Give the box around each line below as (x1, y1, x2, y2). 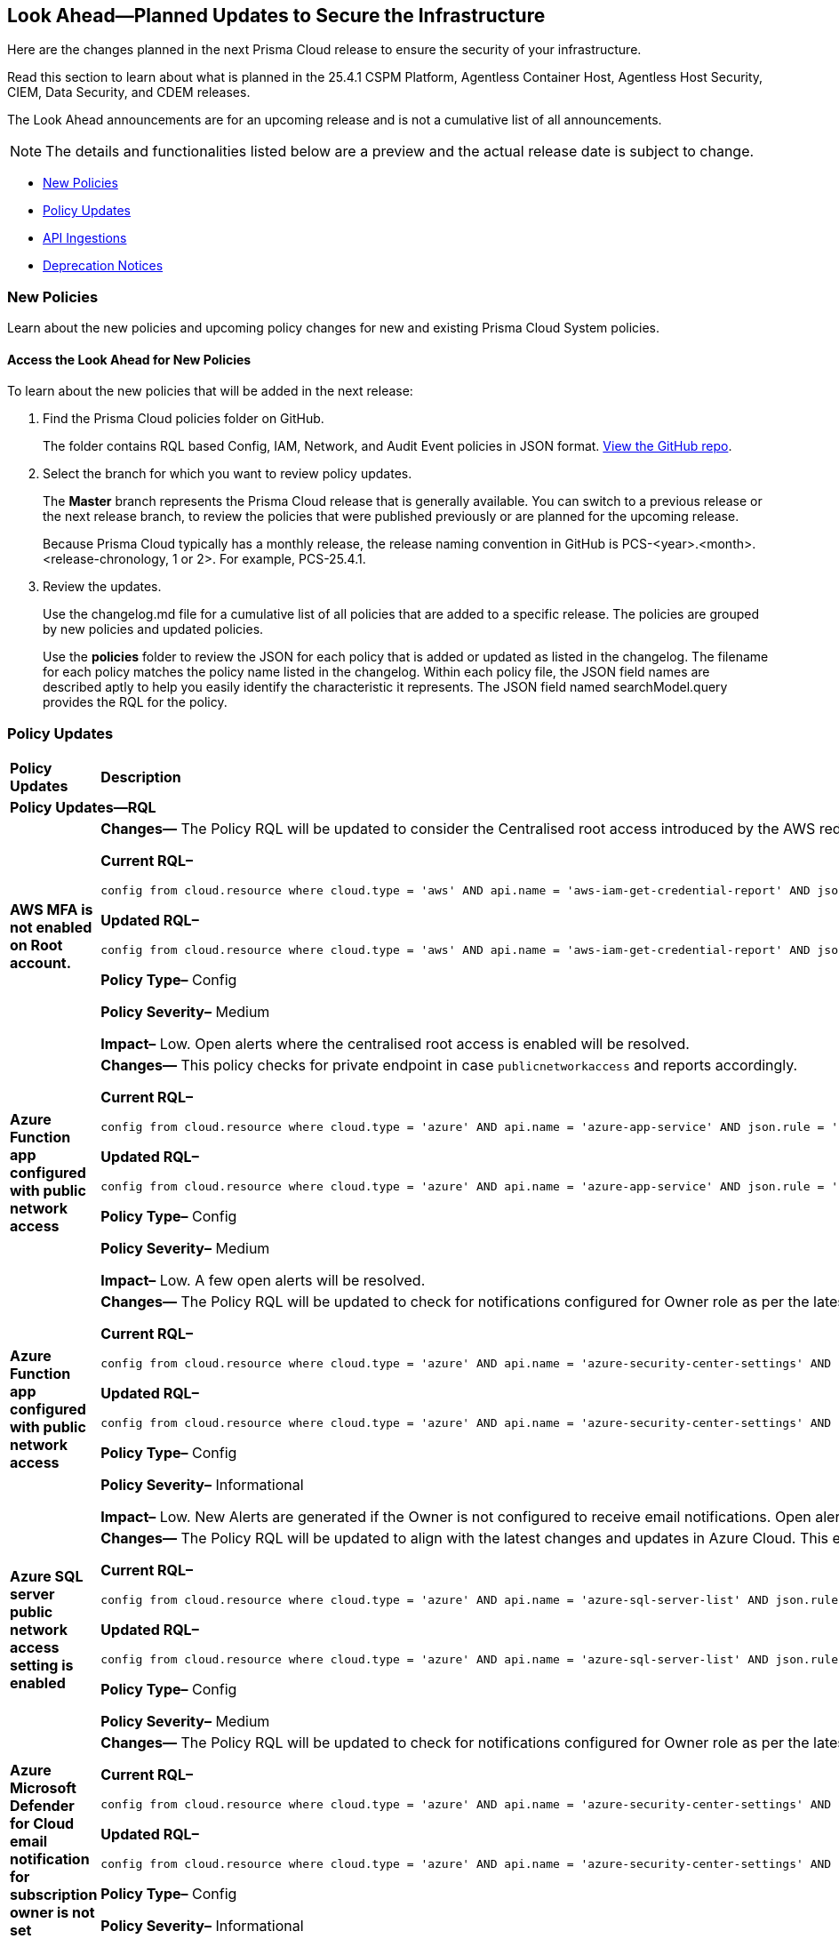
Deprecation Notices (43, 258, 164, 274)
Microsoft (10, 1779, 76, 1798)
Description (100, 768, 181, 787)
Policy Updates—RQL (10, 798, 156, 817)
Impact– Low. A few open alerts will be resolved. (100, 1271, 426, 1290)
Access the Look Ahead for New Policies (7, 351, 252, 367)
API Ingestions (43, 230, 127, 246)
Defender (10, 1797, 75, 1815)
